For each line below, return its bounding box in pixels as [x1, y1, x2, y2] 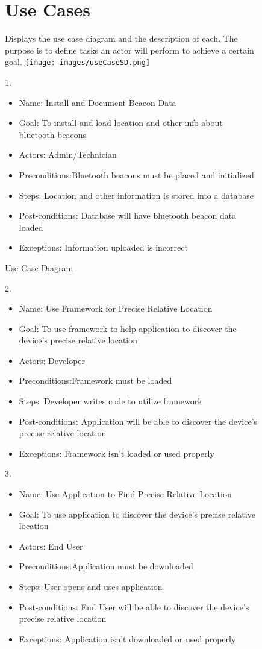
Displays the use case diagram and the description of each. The [5, 32, 238, 45]
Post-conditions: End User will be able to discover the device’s [19, 600, 249, 613]
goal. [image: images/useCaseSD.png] [5, 55, 151, 68]
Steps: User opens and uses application [19, 580, 163, 592]
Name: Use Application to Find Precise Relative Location [19, 488, 232, 500]
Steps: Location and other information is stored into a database [19, 189, 254, 201]
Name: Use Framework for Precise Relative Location [19, 302, 213, 315]
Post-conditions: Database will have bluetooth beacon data [19, 209, 237, 222]
